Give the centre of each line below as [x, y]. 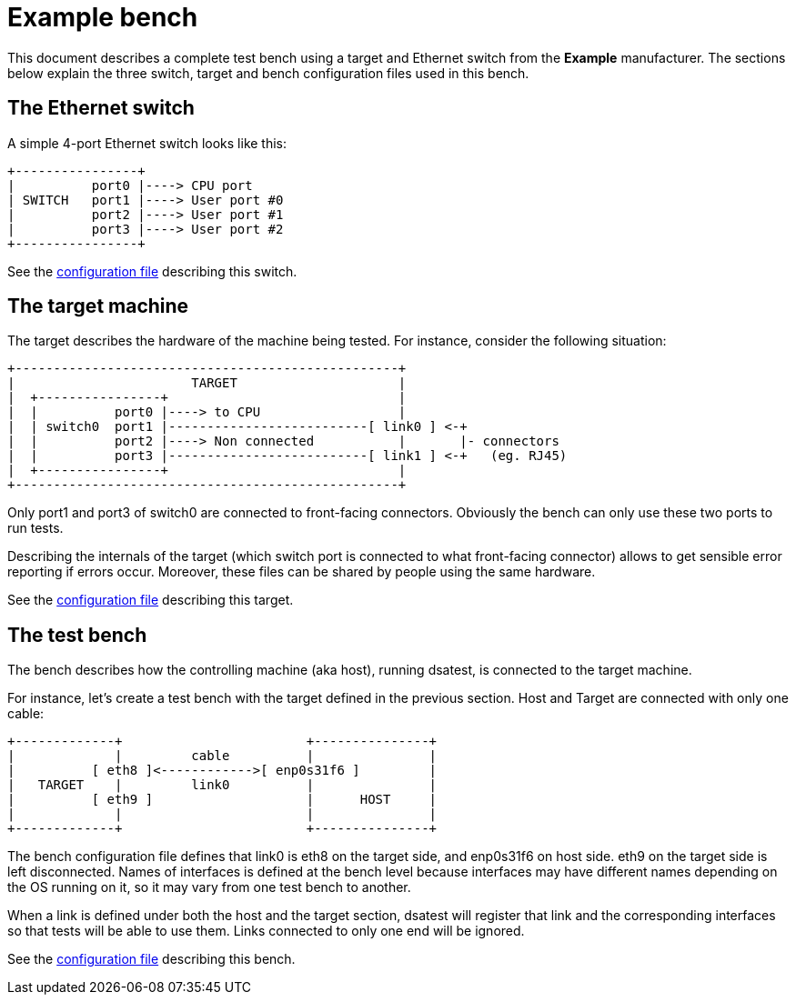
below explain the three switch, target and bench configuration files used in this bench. [268, 73]
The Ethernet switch [101, 108]
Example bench [103, 17]
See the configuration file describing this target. [151, 600]
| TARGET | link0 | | [222, 785]
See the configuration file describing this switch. [152, 271]
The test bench [77, 635]
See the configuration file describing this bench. [151, 959]
